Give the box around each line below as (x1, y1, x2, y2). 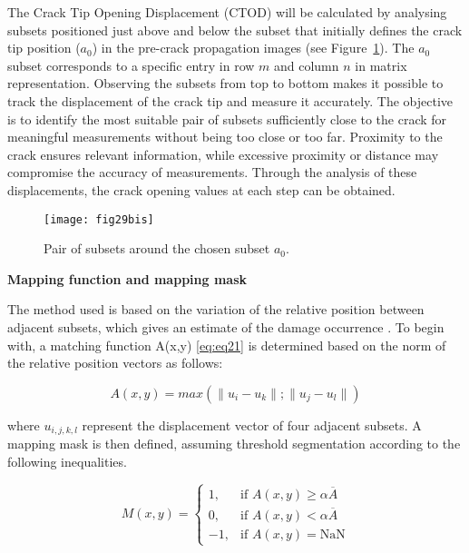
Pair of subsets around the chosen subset (44, 239, 270, 258)
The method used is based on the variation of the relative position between (7, 300, 425, 319)
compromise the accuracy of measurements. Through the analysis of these (7, 163, 417, 182)
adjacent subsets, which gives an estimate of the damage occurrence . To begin (7, 317, 445, 336)
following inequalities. (7, 451, 127, 470)
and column (273, 55, 339, 74)
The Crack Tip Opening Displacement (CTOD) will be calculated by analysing (7, 3, 447, 21)
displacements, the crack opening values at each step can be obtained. (7, 180, 396, 199)
